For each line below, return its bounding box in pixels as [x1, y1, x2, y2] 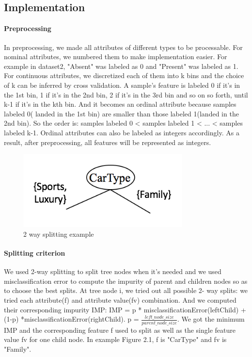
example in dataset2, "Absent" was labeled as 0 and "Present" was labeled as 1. [4, 61, 238, 71]
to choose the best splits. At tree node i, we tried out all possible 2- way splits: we [4, 285, 248, 295]
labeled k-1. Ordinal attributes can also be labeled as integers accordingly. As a [4, 127, 239, 137]
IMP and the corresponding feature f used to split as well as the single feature [4, 325, 236, 335]
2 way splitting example [23, 228, 94, 239]
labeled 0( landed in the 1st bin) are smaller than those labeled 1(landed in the [4, 108, 239, 118]
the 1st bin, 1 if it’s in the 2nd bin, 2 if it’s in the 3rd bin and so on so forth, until [4, 89, 248, 99]
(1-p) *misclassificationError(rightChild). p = [4, 314, 139, 324]
